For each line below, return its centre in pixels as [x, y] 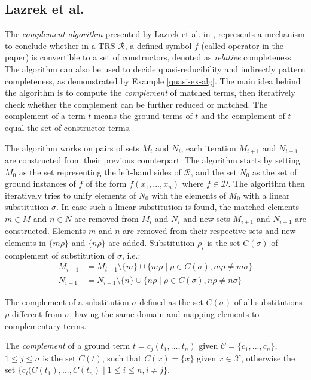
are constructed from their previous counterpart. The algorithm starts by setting [153, 160]
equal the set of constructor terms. [68, 127]
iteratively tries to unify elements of [71, 195]
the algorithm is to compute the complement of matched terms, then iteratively [150, 92]
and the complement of [243, 116]
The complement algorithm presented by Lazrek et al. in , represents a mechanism [155, 34]
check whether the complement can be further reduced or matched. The [136, 104]
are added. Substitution [152, 243]
